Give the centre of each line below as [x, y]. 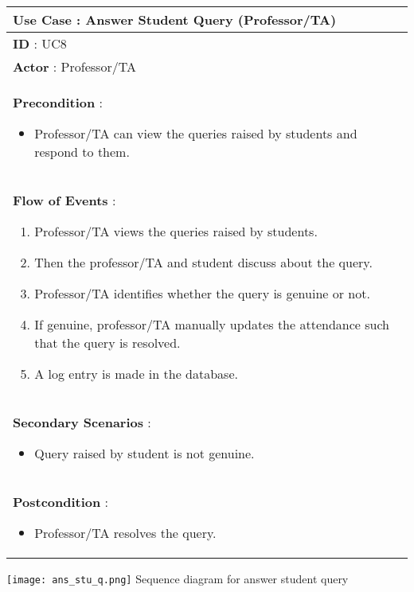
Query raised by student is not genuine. [145, 453]
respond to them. [82, 152]
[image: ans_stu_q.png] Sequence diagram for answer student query [178, 578]
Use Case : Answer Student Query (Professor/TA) [175, 19]
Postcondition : [61, 502]
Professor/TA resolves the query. [125, 533]
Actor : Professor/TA [74, 66]
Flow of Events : [64, 200]
